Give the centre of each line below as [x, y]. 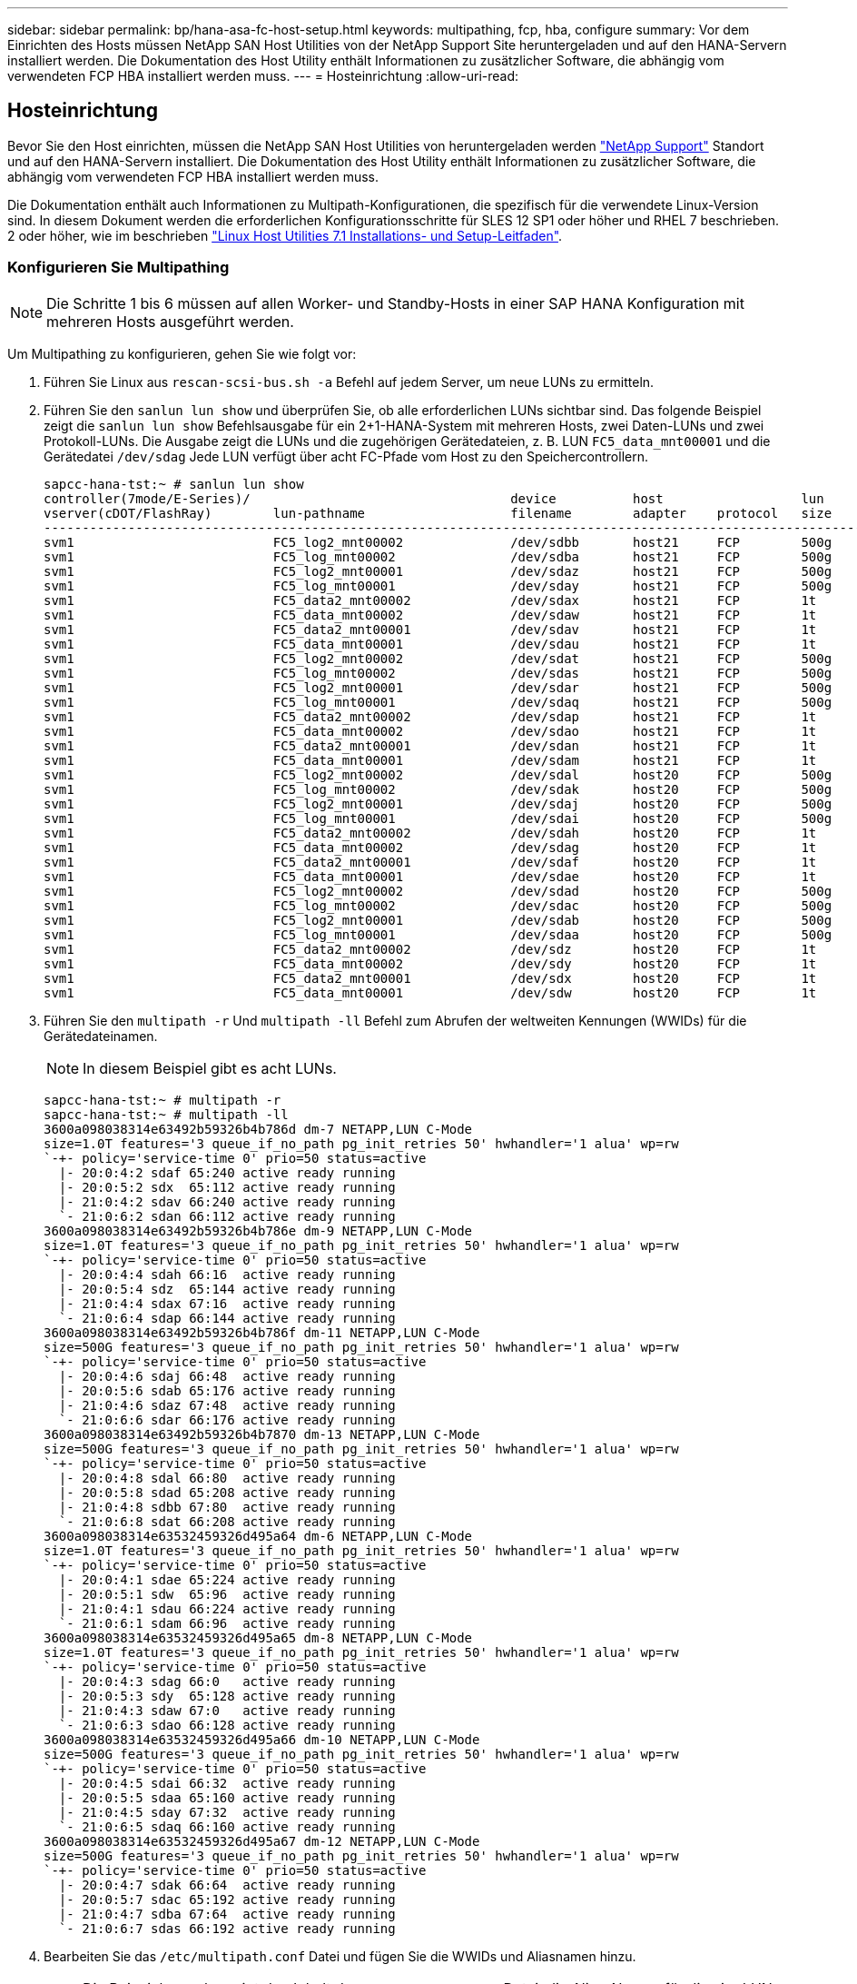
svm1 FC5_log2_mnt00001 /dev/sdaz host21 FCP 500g [438, 571]
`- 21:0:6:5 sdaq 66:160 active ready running [227, 1826]
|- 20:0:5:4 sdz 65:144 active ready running [227, 1289]
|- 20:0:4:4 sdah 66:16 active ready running [227, 1274]
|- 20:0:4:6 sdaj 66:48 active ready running [227, 1376]
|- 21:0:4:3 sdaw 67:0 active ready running [227, 1710]
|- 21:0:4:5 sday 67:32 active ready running [227, 1812]
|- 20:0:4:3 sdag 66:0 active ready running [227, 1681]
